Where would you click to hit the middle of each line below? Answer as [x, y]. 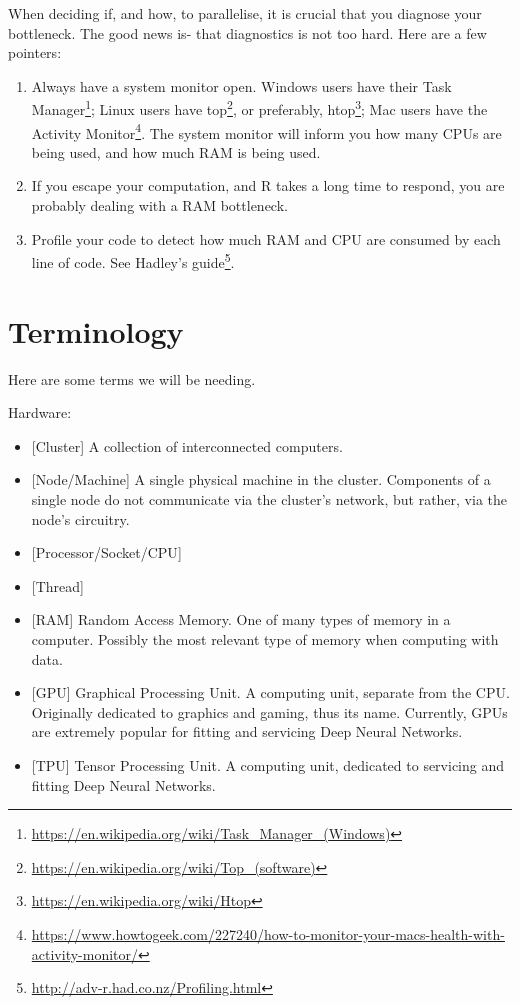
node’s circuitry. [80, 518]
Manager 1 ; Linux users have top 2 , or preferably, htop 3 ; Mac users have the [259, 108]
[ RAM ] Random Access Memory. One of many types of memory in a [241, 619]
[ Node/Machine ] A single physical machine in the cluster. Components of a [261, 479]
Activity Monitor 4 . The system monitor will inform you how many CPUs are [266, 131]
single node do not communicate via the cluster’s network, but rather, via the [269, 499]
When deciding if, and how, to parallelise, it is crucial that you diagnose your [245, 13]
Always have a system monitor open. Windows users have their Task [241, 85]
